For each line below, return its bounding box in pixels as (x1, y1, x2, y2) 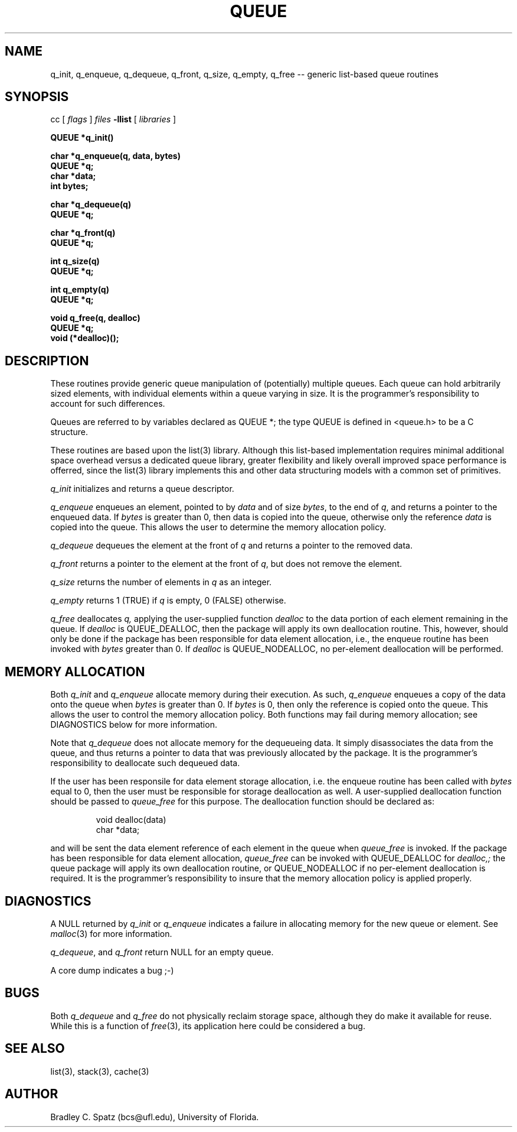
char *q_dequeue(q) (50, 199, 132, 210)
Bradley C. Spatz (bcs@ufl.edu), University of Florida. (50, 1111, 259, 1122)
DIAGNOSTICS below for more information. (50, 719, 217, 730)
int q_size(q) (50, 256, 100, 267)
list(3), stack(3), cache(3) (50, 1066, 149, 1076)
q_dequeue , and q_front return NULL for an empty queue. (50, 946, 274, 957)
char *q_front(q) (50, 228, 116, 238)
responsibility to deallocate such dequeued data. (50, 758, 240, 768)
